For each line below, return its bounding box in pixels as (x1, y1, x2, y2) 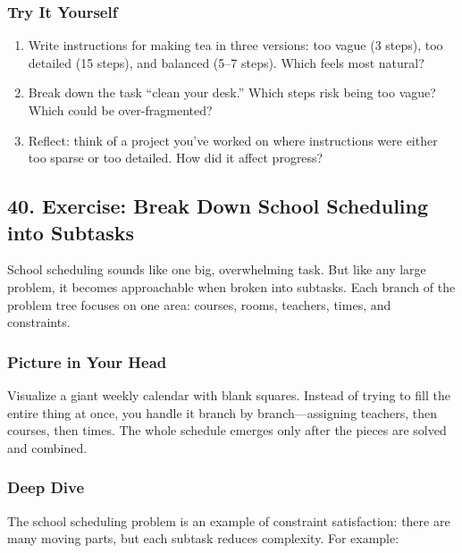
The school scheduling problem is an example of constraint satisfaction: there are (7, 511, 450, 530)
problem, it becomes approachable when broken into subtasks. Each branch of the (7, 277, 456, 296)
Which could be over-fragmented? (28, 101, 213, 119)
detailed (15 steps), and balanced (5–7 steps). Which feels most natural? (28, 53, 424, 71)
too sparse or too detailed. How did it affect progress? (28, 148, 323, 167)
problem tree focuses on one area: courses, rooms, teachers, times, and (7, 295, 391, 314)
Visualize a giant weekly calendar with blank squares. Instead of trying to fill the (7, 385, 450, 404)
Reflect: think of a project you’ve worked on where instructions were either (28, 130, 438, 149)
